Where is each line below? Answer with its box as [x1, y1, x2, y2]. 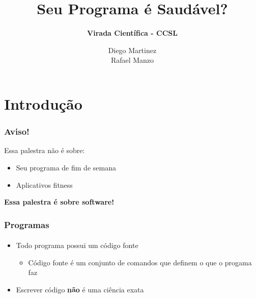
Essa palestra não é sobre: [4, 145, 85, 156]
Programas [4, 218, 49, 231]
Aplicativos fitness [16, 179, 73, 190]
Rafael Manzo [110, 55, 154, 65]
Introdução [4, 93, 82, 114]
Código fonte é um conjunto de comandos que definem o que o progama [28, 257, 252, 267]
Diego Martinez [108, 44, 157, 55]
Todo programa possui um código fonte [16, 240, 138, 251]
